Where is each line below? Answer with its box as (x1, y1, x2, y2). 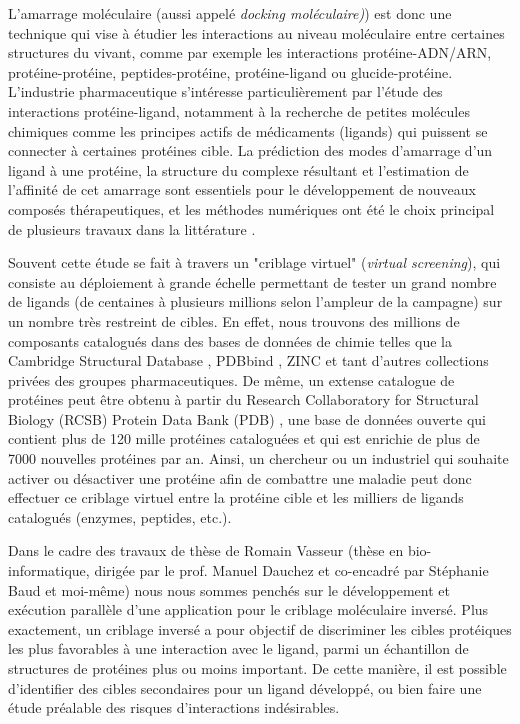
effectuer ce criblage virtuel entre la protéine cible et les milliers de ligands (8, 487, 464, 508)
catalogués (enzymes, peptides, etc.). (8, 506, 232, 527)
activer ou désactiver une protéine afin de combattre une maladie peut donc (8, 467, 472, 488)
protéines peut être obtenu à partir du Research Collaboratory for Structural (8, 389, 479, 410)
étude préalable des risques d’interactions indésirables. (8, 697, 340, 718)
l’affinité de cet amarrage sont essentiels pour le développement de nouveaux (8, 179, 476, 200)
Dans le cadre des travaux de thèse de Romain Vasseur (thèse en (8, 540, 404, 561)
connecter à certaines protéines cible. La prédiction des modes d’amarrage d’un (8, 140, 493, 161)
